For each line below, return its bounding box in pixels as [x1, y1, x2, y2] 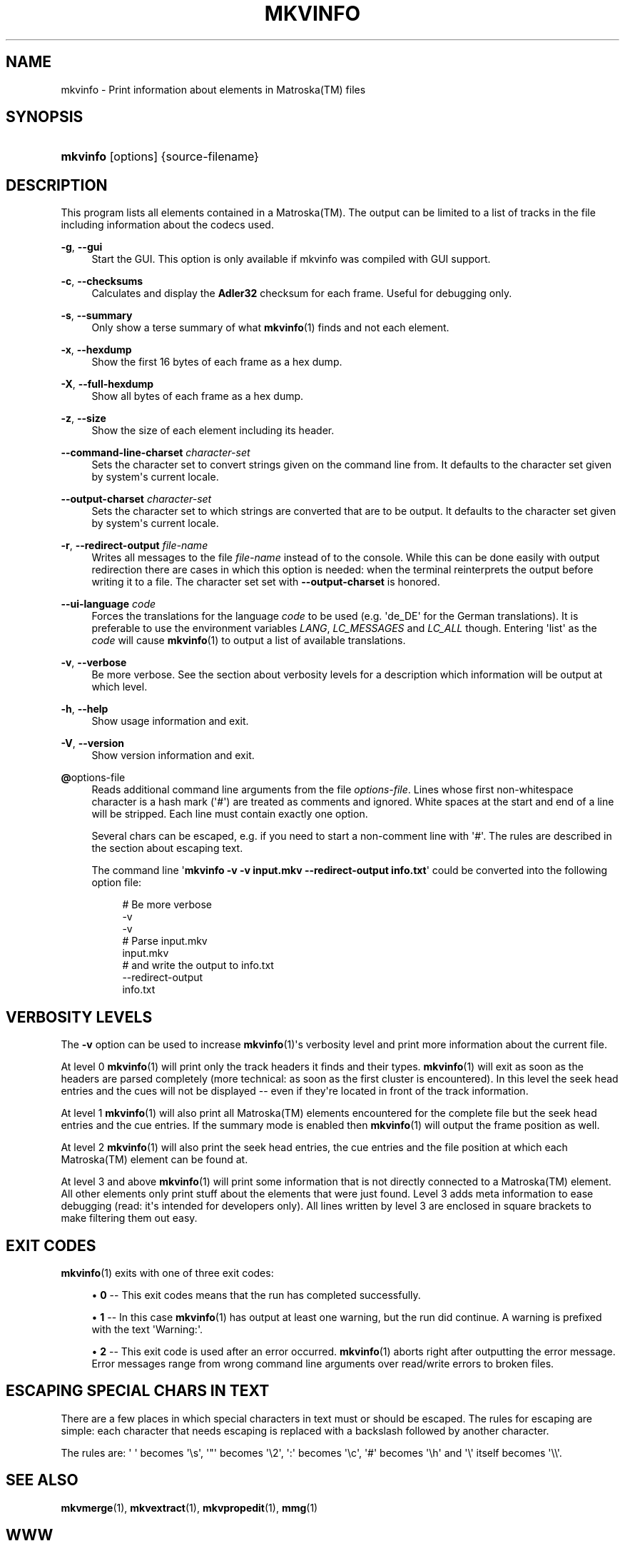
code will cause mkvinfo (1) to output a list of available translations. [91, 634, 406, 647]
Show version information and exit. [91, 749, 255, 762]
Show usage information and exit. [91, 715, 249, 728]
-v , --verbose [61, 656, 127, 669]
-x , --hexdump [61, 343, 132, 356]
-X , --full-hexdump [61, 378, 153, 391]
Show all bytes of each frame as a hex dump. [91, 390, 304, 403]
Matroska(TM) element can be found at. [61, 1153, 248, 1166]
